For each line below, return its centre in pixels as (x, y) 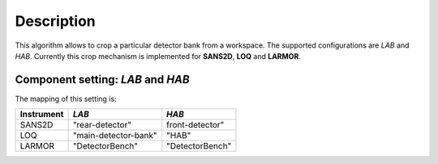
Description (56, 21)
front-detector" (195, 125)
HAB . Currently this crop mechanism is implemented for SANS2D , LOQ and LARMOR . (158, 56)
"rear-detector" (102, 125)
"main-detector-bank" (115, 136)
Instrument (42, 115)
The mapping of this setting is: (66, 99)
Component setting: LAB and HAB (102, 80)
